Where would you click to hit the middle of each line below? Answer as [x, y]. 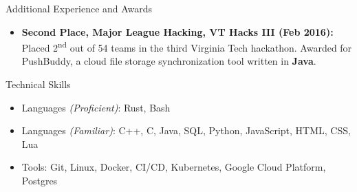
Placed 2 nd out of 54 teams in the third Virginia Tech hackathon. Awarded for [187, 46]
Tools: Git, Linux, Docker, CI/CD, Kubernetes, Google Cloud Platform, [174, 167]
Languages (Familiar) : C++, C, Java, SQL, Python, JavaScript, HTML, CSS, [186, 130]
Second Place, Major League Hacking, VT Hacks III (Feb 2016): [177, 31]
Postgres [40, 180]
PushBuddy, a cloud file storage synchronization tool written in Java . [169, 61]
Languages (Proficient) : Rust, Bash [96, 107]
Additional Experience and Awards [79, 8]
